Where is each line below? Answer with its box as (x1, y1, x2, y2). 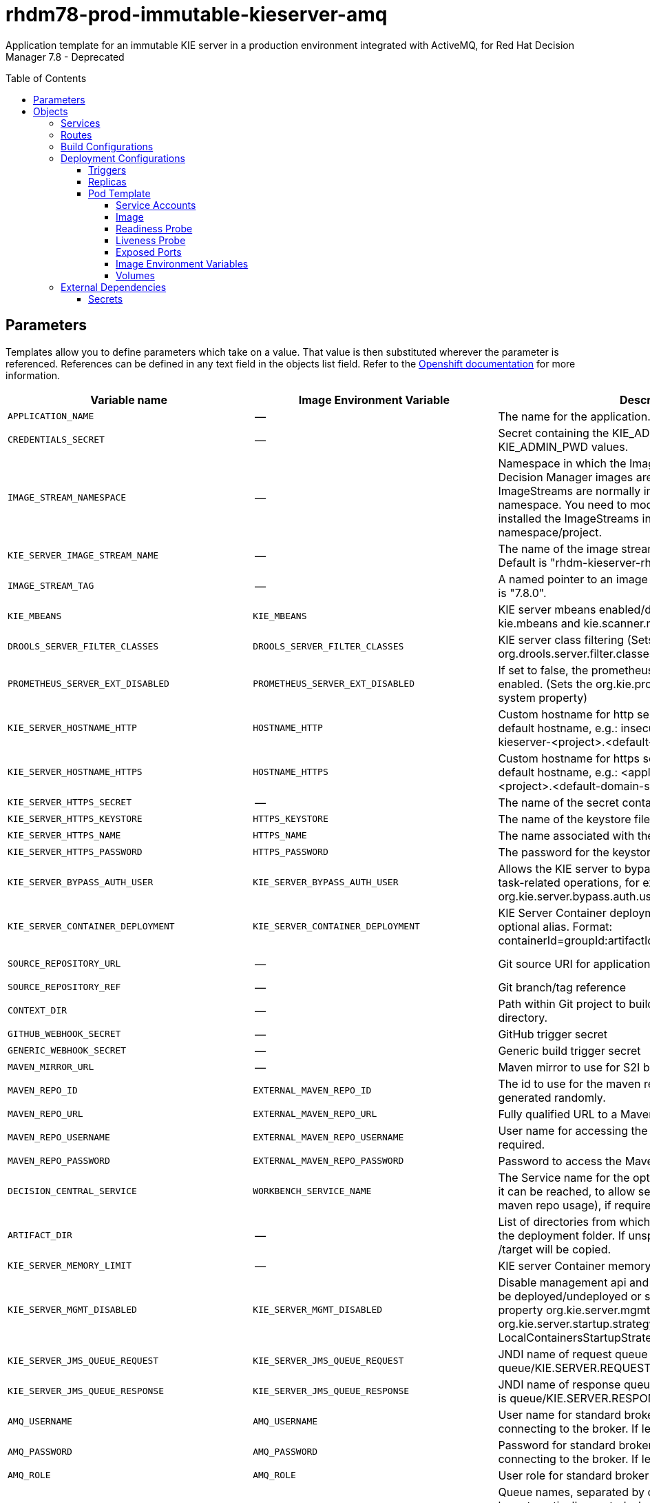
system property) (498, 690, 588, 705)
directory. (498, 1010, 548, 1025)
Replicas (88, 175, 127, 188)
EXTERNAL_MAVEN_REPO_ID (253, 1085, 372, 1096)
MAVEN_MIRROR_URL (8, 1062, 94, 1073)
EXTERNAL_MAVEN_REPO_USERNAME (253, 1132, 404, 1143)
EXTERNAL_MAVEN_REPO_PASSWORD (253, 1156, 404, 1167)
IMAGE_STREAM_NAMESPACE (8, 492, 127, 503)
